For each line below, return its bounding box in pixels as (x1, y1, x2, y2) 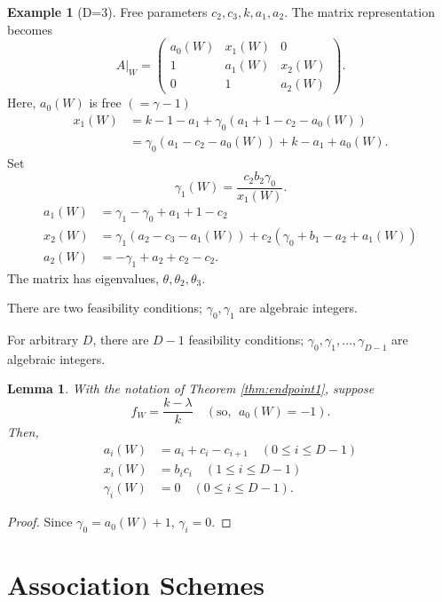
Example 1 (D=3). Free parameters (7, 3, 208, 20)
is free (89, 93, 122, 112)
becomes (7, 20, 53, 38)
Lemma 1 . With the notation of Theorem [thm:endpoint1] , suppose (7, 379, 375, 398)
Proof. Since (7, 512, 73, 531)
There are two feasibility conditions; (7, 298, 202, 317)
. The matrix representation (284, 3, 435, 20)
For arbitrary (7, 330, 79, 349)
